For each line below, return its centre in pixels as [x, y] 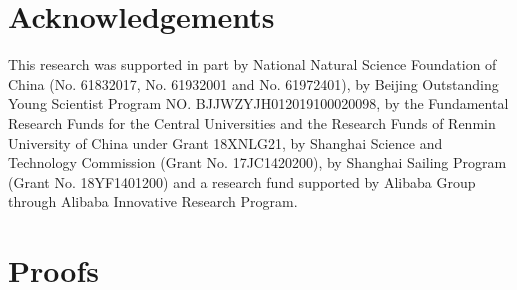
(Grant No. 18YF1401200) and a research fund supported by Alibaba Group [242, 181]
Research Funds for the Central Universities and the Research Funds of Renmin [252, 122]
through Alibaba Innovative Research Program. [153, 201]
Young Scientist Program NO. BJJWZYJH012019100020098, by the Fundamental [258, 103]
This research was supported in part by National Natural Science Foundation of [252, 64]
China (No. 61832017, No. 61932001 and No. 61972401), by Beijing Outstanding [253, 83]
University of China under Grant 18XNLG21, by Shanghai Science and [225, 142]
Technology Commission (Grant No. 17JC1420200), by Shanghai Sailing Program [257, 162]
